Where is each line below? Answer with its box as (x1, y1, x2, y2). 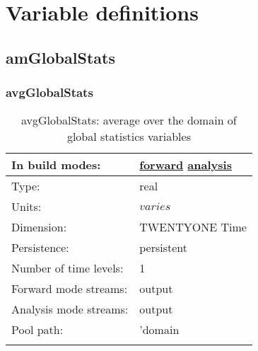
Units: (11, 198, 42, 215)
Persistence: (11, 239, 69, 256)
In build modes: (11, 156, 101, 173)
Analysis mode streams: (11, 301, 129, 318)
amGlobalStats (6, 46, 115, 68)
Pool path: (11, 321, 64, 338)
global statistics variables (66, 128, 191, 145)
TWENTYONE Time (139, 219, 247, 236)
